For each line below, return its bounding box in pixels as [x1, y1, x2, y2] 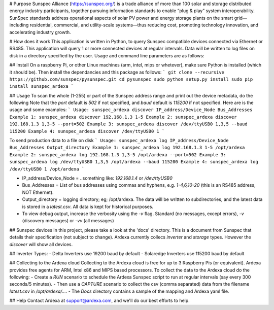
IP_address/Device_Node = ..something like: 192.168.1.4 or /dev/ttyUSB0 [22, 175, 173, 181]
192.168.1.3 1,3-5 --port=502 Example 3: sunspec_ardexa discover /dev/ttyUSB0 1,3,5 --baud [9, 121, 248, 127]
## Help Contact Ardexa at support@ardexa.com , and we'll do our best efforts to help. [9, 297, 190, 304]
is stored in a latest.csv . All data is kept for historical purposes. [22, 203, 154, 210]
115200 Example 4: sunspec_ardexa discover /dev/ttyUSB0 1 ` [9, 128, 165, 134]
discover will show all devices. [9, 241, 73, 247]
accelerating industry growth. [9, 29, 71, 35]
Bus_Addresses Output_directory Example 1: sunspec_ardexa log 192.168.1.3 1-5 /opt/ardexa [9, 145, 245, 151]
